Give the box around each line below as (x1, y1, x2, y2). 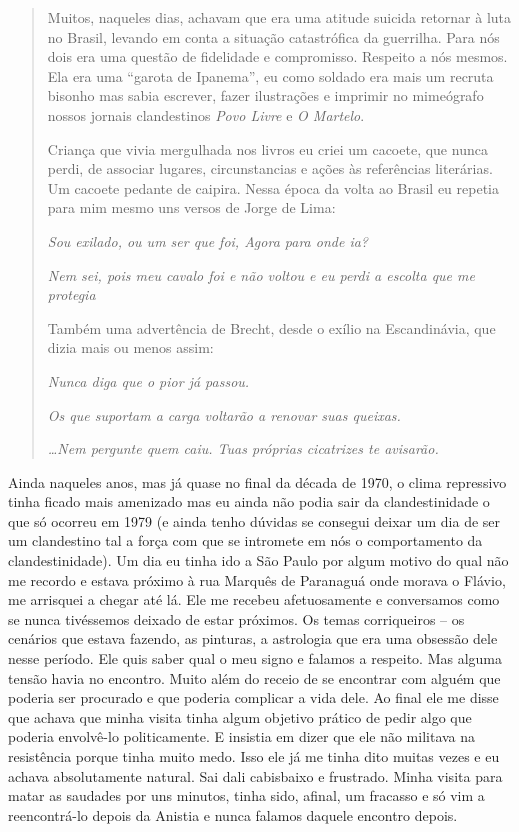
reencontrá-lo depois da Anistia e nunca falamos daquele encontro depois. (8, 804, 458, 825)
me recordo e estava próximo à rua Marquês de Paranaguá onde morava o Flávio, (8, 569, 506, 590)
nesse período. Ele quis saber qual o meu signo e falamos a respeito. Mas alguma (8, 648, 503, 669)
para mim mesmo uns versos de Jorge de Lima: (47, 197, 336, 218)
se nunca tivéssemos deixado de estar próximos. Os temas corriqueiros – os (8, 608, 465, 629)
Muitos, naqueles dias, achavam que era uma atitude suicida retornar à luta (47, 7, 512, 27)
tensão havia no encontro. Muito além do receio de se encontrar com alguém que (8, 667, 501, 688)
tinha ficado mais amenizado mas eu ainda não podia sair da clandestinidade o (8, 491, 490, 512)
